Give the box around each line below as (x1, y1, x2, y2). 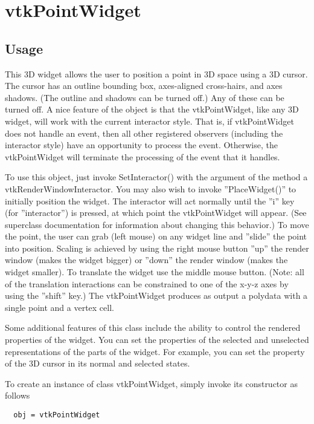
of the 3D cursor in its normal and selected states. (5, 357, 190, 370)
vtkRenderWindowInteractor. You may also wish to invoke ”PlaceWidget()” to (5, 182, 296, 195)
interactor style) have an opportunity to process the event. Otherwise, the (5, 139, 278, 151)
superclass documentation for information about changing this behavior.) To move (5, 218, 309, 230)
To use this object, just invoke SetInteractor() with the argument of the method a (5, 171, 308, 183)
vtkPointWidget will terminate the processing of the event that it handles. (5, 150, 280, 163)
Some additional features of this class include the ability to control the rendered (5, 321, 301, 334)
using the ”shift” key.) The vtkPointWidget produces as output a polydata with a (5, 289, 308, 302)
